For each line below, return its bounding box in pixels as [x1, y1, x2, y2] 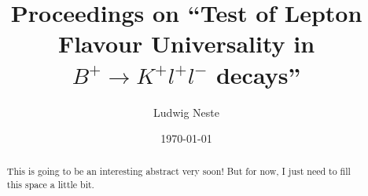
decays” [215, 58, 301, 90]
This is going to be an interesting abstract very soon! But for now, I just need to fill [6, 165, 351, 178]
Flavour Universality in [57, 27, 315, 60]
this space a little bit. [6, 178, 94, 191]
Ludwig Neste [153, 103, 219, 120]
